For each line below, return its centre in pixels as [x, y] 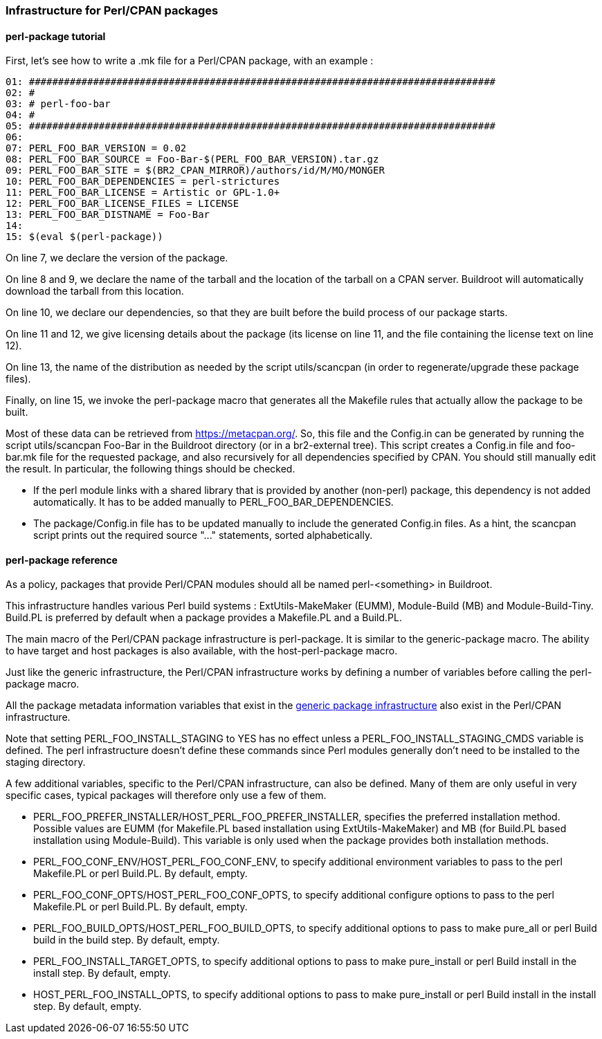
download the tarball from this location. [95, 291]
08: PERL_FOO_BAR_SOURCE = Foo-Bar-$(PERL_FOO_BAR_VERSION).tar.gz [192, 159]
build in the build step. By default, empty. [127, 940]
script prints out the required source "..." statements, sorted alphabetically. [203, 535]
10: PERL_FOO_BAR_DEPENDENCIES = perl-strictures [143, 182]
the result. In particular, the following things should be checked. [150, 469]
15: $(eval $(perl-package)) [84, 237]
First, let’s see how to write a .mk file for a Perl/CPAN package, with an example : [190, 61]
